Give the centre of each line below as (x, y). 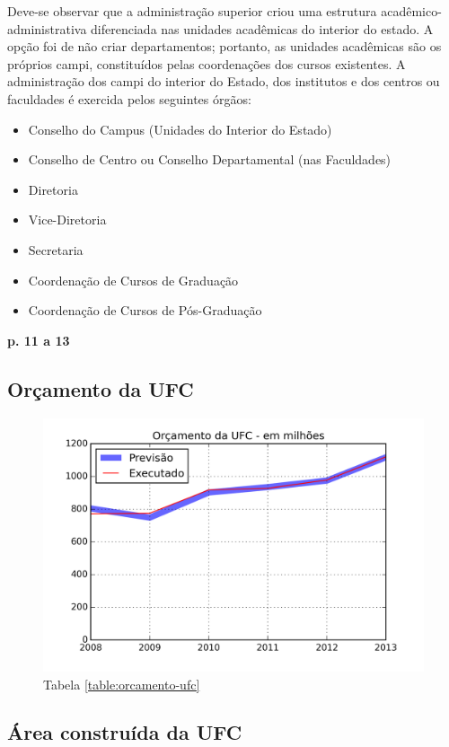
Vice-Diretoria (67, 220)
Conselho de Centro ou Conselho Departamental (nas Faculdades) (210, 159)
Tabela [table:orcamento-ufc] (122, 684)
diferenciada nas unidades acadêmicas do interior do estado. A (262, 28)
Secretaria (56, 249)
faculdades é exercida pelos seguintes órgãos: (129, 98)
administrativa (47, 28)
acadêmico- (411, 11)
